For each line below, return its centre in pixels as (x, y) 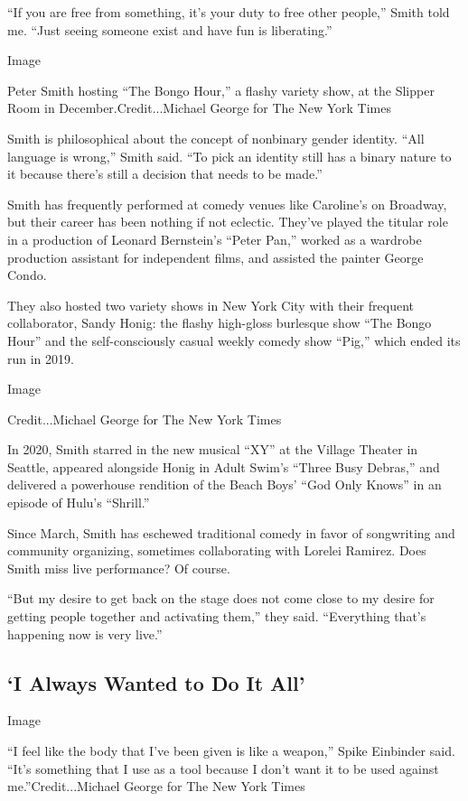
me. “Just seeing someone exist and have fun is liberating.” (170, 29)
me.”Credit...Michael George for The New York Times (156, 786)
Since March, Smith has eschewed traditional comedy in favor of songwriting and (231, 532)
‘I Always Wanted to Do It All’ (156, 682)
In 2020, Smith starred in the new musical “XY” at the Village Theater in (213, 449)
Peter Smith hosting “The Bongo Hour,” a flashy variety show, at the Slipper (221, 90)
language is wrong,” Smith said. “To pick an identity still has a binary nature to (229, 156)
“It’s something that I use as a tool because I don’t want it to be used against (223, 768)
